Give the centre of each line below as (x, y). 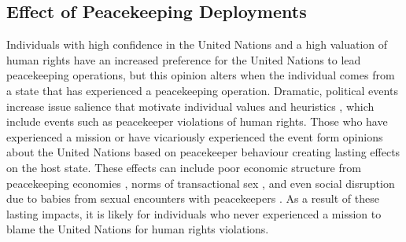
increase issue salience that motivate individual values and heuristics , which (190, 106)
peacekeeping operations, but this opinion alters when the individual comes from (201, 75)
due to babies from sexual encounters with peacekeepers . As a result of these (193, 198)
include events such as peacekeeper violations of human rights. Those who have (197, 121)
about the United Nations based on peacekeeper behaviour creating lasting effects (203, 152)
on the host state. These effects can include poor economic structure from (184, 167)
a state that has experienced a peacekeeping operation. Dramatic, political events (202, 90)
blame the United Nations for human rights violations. (138, 229)
